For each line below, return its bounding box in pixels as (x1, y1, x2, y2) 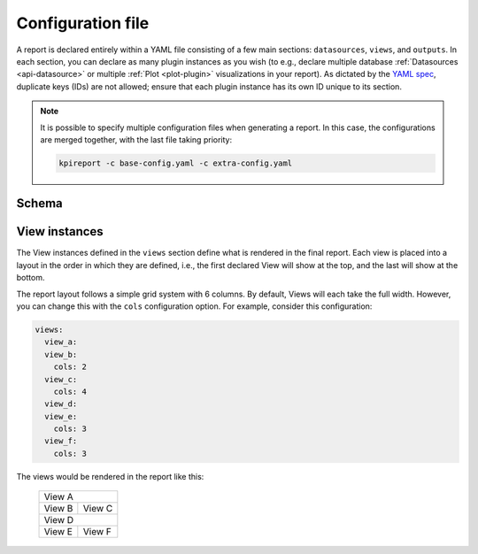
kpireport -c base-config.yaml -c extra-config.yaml (58, 158, 293, 168)
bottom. (16, 273, 45, 283)
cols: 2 (53, 362, 88, 372)
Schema (16, 196, 64, 212)
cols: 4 (53, 386, 88, 396)
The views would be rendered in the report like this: (16, 471, 204, 481)
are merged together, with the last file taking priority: (40, 134, 233, 145)
